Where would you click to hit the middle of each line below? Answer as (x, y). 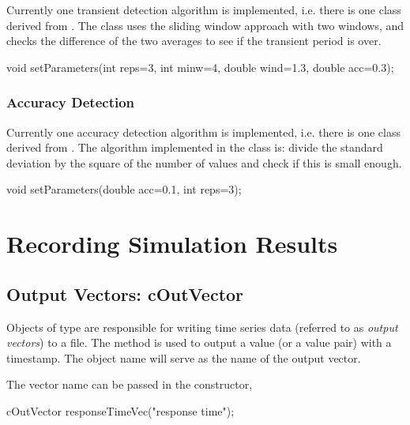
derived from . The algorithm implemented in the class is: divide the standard (195, 147)
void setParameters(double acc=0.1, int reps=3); (124, 189)
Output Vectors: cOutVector (125, 293)
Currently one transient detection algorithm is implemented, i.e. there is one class (204, 9)
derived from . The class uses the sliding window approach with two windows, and (205, 25)
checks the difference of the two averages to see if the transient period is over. (194, 41)
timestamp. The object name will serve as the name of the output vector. (184, 357)
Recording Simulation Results (172, 244)
